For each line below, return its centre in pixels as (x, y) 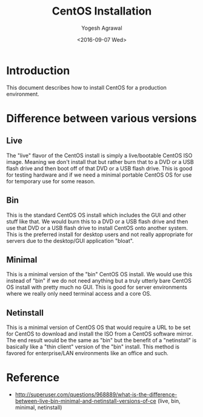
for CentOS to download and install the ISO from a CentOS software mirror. (100, 334)
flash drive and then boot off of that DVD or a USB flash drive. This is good (99, 168)
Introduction (38, 70)
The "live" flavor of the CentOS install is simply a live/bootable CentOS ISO (99, 155)
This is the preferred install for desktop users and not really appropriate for (100, 234)
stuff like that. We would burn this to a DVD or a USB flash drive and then (97, 221)
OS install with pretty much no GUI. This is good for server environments (97, 287)
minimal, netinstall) (38, 407)
